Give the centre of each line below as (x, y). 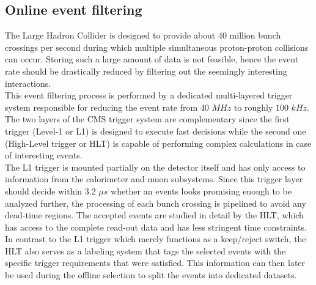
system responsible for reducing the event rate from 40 (107, 107)
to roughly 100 (261, 107)
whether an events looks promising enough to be (201, 191)
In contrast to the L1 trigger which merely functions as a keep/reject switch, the (156, 239)
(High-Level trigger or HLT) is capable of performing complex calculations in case (158, 143)
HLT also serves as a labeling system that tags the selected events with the (145, 250)
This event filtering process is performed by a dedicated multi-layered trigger (149, 95)
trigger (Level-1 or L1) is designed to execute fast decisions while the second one (156, 131)
